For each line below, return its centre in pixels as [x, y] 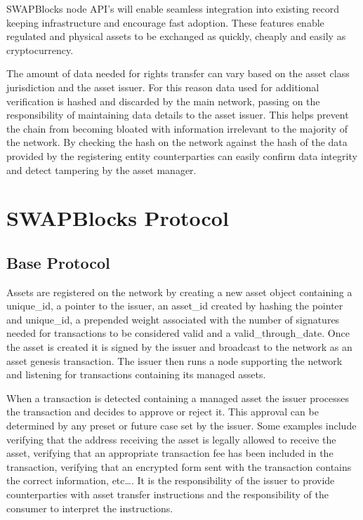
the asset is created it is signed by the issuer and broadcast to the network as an [179, 347]
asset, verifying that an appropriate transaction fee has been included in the [170, 453]
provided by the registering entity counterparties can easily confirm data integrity [182, 155]
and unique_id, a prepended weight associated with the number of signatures [173, 319]
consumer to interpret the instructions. [90, 508]
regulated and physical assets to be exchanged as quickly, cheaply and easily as [176, 36]
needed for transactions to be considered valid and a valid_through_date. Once [178, 333]
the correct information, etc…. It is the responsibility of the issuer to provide [171, 480]
